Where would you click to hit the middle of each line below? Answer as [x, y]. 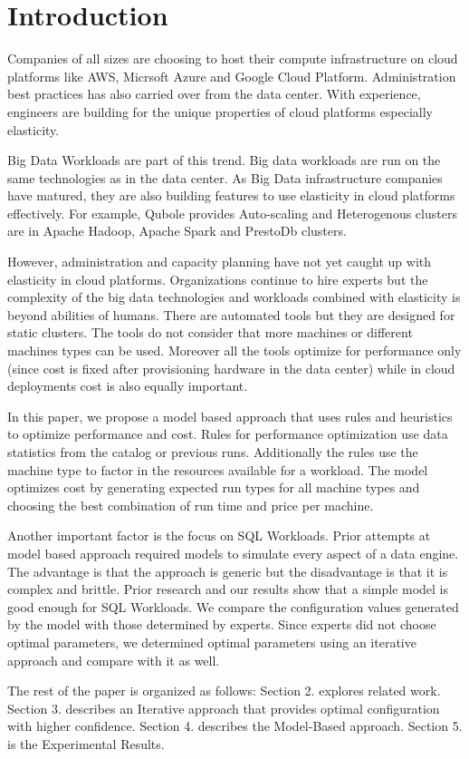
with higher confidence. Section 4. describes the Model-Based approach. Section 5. [235, 726]
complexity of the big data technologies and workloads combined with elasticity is [234, 297]
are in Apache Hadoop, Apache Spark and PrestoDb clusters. [177, 231]
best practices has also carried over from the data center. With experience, [214, 94]
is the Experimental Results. [86, 743]
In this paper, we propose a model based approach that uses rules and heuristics [230, 416]
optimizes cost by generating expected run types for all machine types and [214, 487]
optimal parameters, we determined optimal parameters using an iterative [212, 642]
